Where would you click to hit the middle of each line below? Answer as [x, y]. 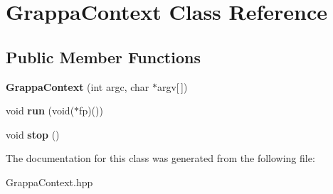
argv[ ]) [172, 86]
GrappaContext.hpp [49, 182]
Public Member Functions [103, 56]
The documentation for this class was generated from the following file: [160, 158]
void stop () [33, 134]
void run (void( [40, 111]
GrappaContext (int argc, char [78, 86]
